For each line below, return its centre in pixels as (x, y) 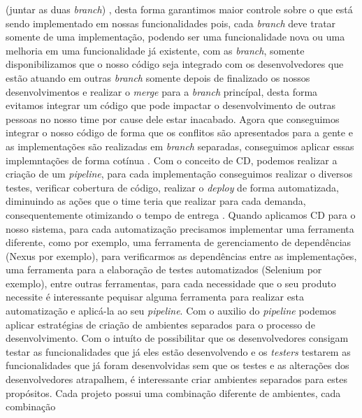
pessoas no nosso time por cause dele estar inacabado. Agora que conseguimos (173, 118)
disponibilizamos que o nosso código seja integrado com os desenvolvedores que (175, 64)
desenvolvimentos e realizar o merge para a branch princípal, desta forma (162, 91)
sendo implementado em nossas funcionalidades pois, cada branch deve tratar (171, 23)
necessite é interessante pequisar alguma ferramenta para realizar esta (155, 297)
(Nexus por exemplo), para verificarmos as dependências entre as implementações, (181, 255)
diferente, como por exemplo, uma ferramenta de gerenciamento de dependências (179, 242)
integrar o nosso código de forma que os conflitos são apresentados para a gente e (179, 132)
